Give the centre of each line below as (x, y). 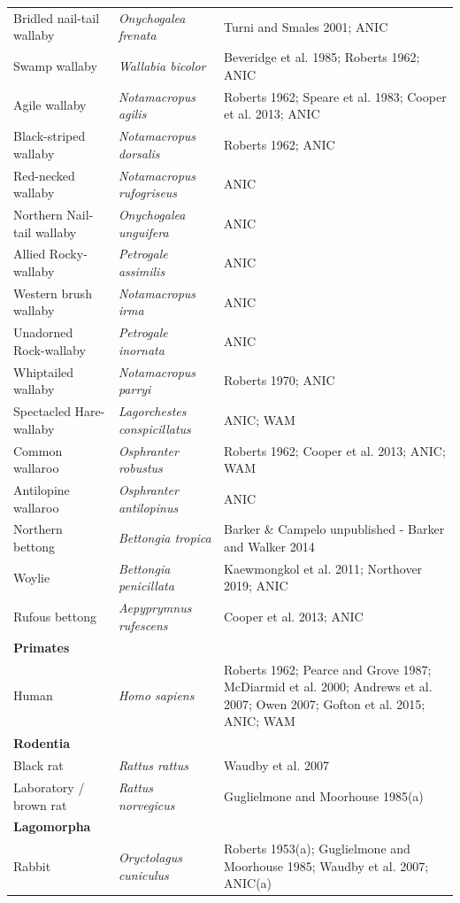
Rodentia (42, 743)
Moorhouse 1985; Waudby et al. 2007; (326, 865)
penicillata (146, 586)
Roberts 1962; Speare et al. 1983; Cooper (335, 96)
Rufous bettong (55, 617)
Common (38, 450)
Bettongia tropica (165, 538)
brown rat (40, 804)
